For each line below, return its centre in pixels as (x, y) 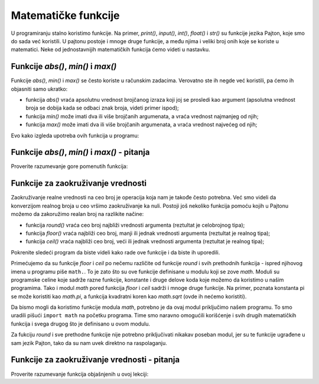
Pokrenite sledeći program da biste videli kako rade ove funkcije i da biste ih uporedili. (115, 252)
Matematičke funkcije (65, 15)
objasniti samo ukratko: (39, 89)
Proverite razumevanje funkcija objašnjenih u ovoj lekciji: (80, 374)
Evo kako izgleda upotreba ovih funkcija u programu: (75, 135)
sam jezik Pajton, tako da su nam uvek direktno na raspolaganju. (89, 343)
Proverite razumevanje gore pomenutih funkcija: (69, 166)
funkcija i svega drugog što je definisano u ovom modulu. (81, 324)
